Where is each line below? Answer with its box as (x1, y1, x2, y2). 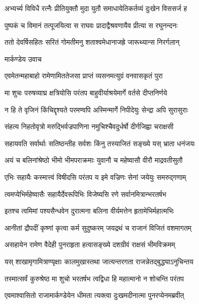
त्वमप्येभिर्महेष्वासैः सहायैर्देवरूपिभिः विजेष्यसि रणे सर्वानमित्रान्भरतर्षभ (5, 188, 166, 199)
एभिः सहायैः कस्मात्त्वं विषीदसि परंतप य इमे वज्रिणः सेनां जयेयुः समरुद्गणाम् (5, 171, 186, 182)
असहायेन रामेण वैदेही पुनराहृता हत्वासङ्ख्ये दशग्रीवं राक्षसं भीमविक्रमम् (5, 239, 175, 250)
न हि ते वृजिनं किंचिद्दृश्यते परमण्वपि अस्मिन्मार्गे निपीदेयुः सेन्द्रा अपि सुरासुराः (5, 104, 188, 115)
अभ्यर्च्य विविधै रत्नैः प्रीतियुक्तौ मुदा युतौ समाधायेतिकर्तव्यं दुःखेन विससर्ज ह (5, 3, 187, 13)
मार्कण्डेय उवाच (5, 53, 42, 64)
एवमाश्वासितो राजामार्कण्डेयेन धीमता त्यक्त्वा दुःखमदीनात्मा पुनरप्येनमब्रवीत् (5, 290, 184, 300)
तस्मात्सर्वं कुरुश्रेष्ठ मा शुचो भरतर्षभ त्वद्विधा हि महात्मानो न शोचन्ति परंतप (5, 273, 184, 283)
